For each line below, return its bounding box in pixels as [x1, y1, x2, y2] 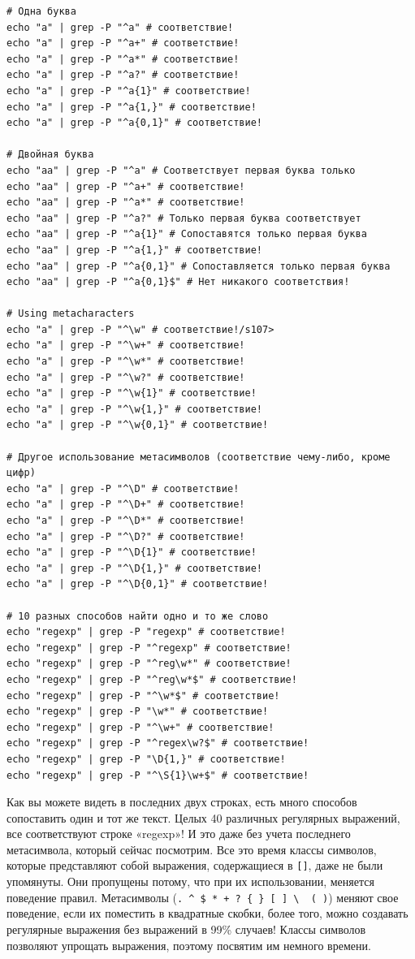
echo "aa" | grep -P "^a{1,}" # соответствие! [6, 244, 262, 256]
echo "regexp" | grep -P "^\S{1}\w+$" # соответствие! [6, 769, 309, 781]
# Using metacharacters [6, 308, 135, 320]
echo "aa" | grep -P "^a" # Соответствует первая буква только [6, 164, 356, 176]
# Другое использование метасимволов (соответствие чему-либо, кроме [6, 451, 391, 463]
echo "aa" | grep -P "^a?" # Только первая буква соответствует [6, 212, 361, 224]
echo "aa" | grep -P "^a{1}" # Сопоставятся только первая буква [6, 228, 367, 240]
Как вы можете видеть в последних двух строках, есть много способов [6, 793, 357, 810]
